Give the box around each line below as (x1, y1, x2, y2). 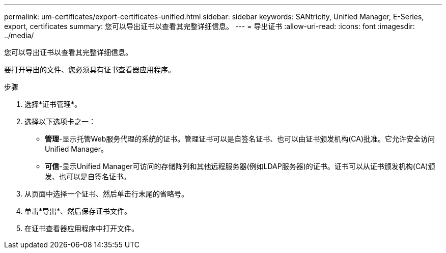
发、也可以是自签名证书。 (45, 172, 130, 181)
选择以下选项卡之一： (24, 117, 96, 126)
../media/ (4, 31, 34, 40)
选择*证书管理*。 (24, 100, 82, 108)
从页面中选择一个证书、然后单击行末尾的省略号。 (24, 189, 188, 198)
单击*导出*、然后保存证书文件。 (24, 207, 132, 215)
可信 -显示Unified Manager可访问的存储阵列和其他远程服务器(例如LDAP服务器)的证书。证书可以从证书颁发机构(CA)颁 (45, 162, 435, 171)
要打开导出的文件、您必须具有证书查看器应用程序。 (4, 65, 175, 74)
